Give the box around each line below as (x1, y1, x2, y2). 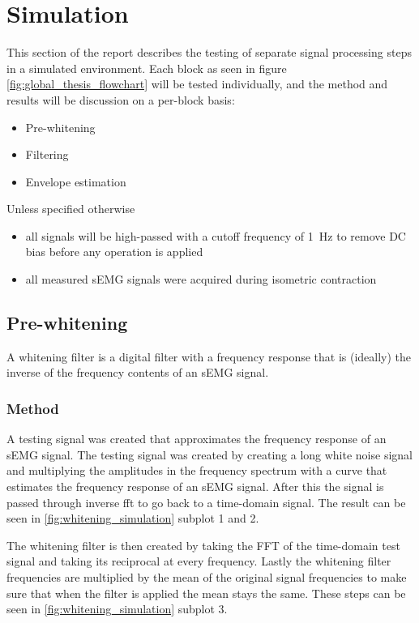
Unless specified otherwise (6, 200, 135, 217)
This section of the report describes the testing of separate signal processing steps (6, 44, 412, 61)
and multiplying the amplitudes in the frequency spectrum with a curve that (6, 462, 387, 479)
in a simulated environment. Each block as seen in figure (6, 59, 287, 76)
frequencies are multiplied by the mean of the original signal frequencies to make (6, 569, 407, 586)
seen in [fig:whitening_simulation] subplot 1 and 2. (6, 510, 259, 527)
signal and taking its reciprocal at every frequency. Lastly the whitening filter (6, 553, 391, 570)
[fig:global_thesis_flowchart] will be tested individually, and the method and (6, 75, 388, 92)
